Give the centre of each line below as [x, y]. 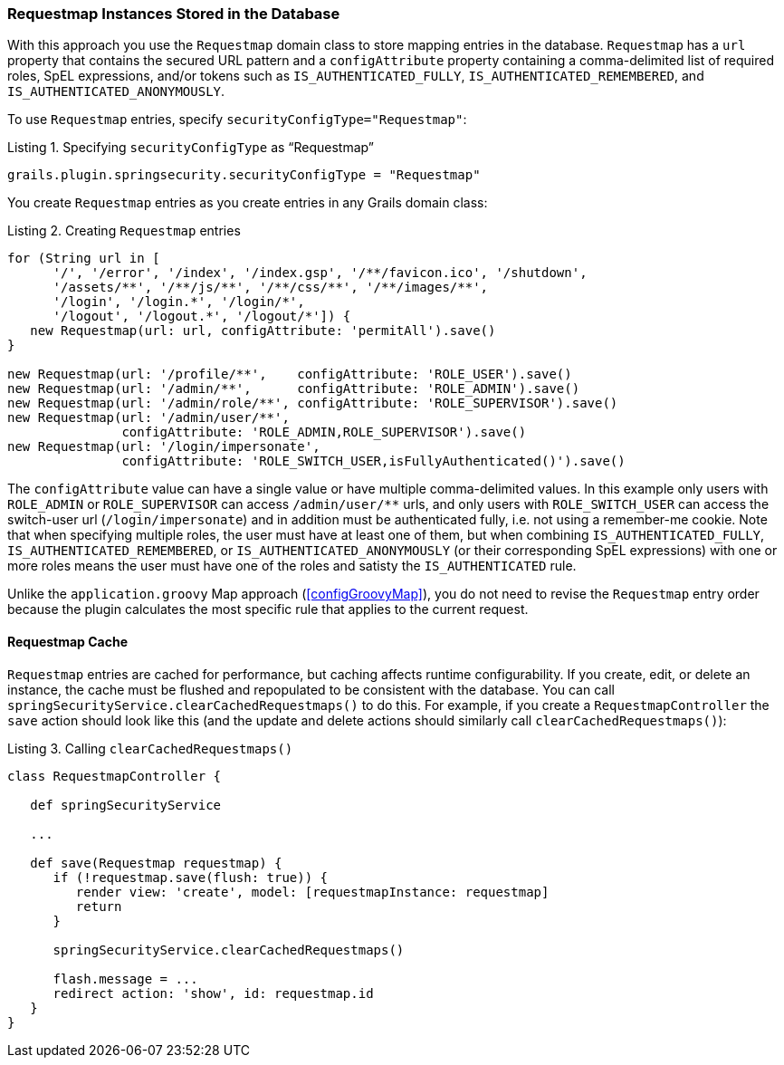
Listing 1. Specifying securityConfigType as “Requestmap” [191, 148]
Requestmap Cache [68, 641]
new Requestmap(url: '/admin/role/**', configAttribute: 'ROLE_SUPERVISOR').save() [313, 403]
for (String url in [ [84, 259]
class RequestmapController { [115, 776]
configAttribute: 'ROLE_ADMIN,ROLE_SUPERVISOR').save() [324, 432]
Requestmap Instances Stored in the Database [174, 14]
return [99, 906]
